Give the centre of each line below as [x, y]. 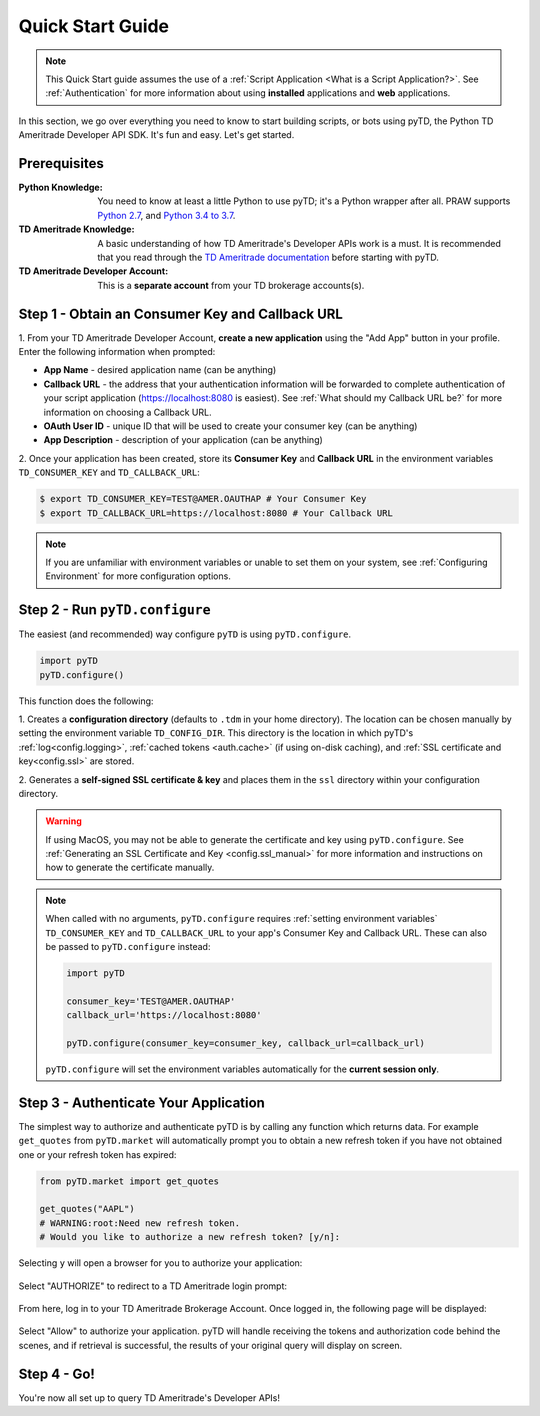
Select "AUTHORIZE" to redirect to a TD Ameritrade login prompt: [153, 1286]
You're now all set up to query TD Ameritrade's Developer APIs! [149, 1397]
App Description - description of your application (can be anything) [183, 440]
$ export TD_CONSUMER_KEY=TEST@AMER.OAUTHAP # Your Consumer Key [203, 499]
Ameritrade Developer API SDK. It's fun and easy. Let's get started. [156, 135]
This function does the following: [86, 701]
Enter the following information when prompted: [117, 352]
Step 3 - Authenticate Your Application [141, 1102]
